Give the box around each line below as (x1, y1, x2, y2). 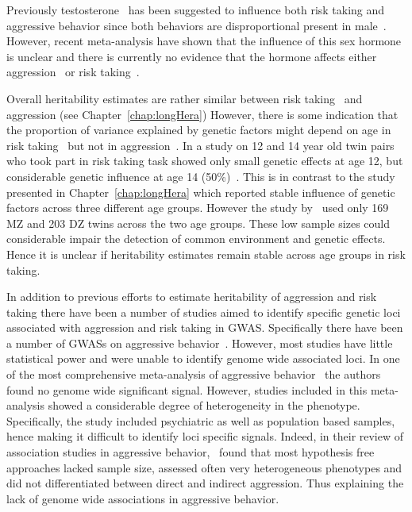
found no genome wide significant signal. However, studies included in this (6, 381, 368, 398)
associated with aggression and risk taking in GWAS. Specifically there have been (6, 319, 403, 336)
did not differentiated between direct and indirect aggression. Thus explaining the (6, 475, 404, 491)
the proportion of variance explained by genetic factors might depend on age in (6, 121, 391, 138)
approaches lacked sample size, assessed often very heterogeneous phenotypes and (6, 459, 402, 475)
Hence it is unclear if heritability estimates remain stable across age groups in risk (6, 245, 406, 262)
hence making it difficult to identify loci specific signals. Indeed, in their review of (6, 428, 404, 445)
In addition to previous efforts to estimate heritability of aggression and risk (6, 288, 377, 305)
